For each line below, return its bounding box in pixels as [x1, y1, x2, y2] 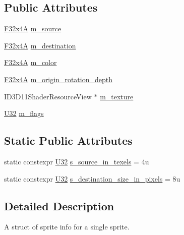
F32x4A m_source [4, 23, 62, 34]
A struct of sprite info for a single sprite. [4, 221, 130, 232]
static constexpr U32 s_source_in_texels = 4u [4, 156, 149, 166]
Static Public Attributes [4, 133, 133, 148]
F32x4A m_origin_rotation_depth [4, 74, 113, 84]
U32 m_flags [4, 108, 44, 119]
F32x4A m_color [4, 57, 57, 68]
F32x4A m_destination [4, 40, 76, 50]
